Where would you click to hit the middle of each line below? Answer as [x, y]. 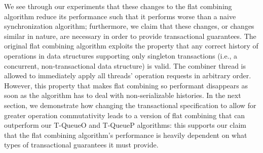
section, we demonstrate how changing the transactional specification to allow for [130, 105]
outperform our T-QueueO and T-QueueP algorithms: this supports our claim [125, 125]
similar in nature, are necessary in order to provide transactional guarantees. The [130, 36]
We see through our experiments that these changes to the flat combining [118, 6]
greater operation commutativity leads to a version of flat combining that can [125, 115]
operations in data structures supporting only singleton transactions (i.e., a [121, 55]
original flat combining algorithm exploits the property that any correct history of [131, 46]
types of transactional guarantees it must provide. [81, 145]
